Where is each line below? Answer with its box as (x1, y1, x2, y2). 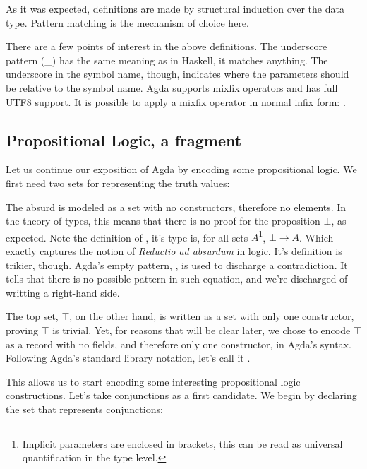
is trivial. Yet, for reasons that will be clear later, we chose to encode (52, 322, 351, 337)
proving (6, 322, 38, 337)
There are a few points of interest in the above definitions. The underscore (6, 39, 327, 54)
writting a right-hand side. (6, 285, 120, 299)
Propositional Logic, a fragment (6, 129, 242, 150)
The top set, (6, 309, 59, 323)
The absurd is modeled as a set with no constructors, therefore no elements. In (6, 199, 347, 214)
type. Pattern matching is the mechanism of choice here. (6, 15, 249, 30)
